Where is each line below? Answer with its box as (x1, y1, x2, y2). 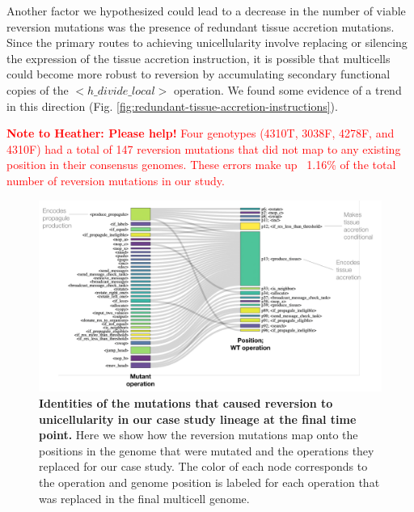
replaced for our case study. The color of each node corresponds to (39, 458, 368, 475)
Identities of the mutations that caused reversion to (39, 394, 333, 411)
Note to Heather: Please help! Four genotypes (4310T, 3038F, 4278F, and (6, 125, 395, 142)
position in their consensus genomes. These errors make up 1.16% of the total (6, 156, 396, 173)
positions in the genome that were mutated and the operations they (39, 442, 374, 459)
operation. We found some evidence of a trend (173, 81, 402, 98)
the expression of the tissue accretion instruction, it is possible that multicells (6, 49, 391, 66)
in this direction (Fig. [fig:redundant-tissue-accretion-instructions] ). (6, 97, 338, 114)
